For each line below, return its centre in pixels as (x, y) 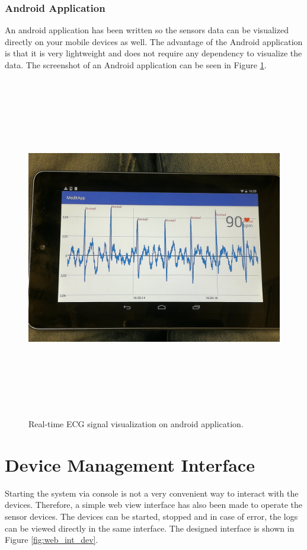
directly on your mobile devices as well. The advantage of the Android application (154, 41)
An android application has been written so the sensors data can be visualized (147, 30)
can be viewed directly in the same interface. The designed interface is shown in (150, 528)
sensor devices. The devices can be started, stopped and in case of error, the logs (151, 516)
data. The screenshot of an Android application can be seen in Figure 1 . (136, 65)
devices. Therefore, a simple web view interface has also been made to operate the (154, 505)
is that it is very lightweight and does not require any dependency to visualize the (153, 53)
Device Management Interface (130, 464)
